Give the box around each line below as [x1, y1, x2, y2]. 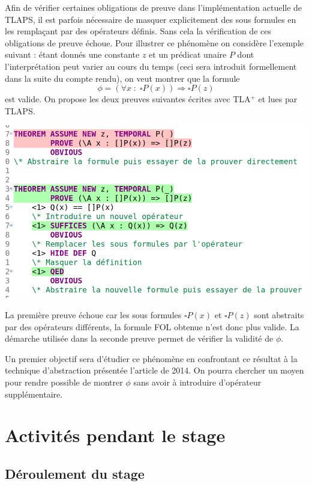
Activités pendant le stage [5, 423, 226, 448]
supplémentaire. [5, 387, 63, 400]
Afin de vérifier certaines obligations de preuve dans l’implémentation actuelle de [5, 1, 302, 13]
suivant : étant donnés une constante [5, 48, 140, 61]
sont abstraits [254, 309, 304, 321]
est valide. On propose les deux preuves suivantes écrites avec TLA [5, 93, 251, 105]
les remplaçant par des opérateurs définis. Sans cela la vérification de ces [5, 25, 271, 37]
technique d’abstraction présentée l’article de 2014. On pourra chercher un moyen [5, 364, 304, 377]
